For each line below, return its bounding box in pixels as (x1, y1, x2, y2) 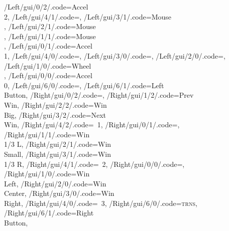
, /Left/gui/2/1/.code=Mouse (4, 21, 96, 32)
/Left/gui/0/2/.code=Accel (4, 2, 88, 12)
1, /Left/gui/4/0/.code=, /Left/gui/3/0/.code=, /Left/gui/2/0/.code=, (4, 50, 225, 61)
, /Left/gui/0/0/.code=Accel (4, 70, 92, 81)
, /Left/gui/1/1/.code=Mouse (4, 31, 96, 41)
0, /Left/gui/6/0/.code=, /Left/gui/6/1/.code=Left (4, 80, 164, 90)
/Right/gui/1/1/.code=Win (4, 129, 90, 139)
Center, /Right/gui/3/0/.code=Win (4, 188, 114, 198)
